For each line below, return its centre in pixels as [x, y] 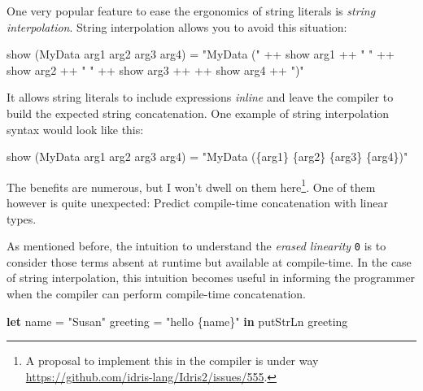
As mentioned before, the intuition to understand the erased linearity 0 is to [196, 246]
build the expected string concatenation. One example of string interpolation [198, 113]
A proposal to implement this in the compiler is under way [172, 361]
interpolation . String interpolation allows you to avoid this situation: [177, 26]
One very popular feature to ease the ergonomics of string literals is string [191, 11]
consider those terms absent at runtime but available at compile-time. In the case [209, 261]
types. [22, 218]
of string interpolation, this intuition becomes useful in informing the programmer [211, 278]
